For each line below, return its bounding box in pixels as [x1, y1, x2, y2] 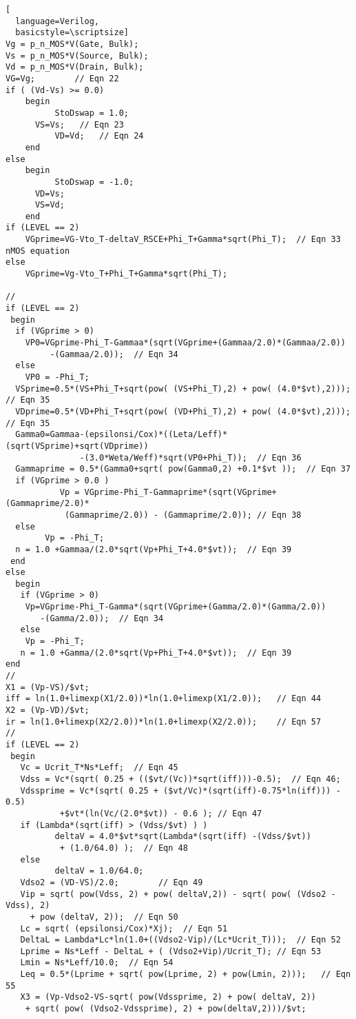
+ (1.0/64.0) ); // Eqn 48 [59, 843, 188, 853]
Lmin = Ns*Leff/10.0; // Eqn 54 [20, 958, 174, 968]
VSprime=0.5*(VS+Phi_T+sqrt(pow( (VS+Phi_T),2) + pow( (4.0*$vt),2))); [15, 383, 351, 394]
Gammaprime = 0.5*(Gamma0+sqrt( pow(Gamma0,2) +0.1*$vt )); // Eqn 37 [15, 464, 351, 474]
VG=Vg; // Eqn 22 [6, 73, 119, 83]
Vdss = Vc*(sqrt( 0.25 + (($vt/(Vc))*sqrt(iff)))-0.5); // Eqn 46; [20, 774, 341, 784]
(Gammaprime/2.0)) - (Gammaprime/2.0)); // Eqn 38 [64, 510, 302, 520]
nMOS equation [6, 245, 70, 256]
